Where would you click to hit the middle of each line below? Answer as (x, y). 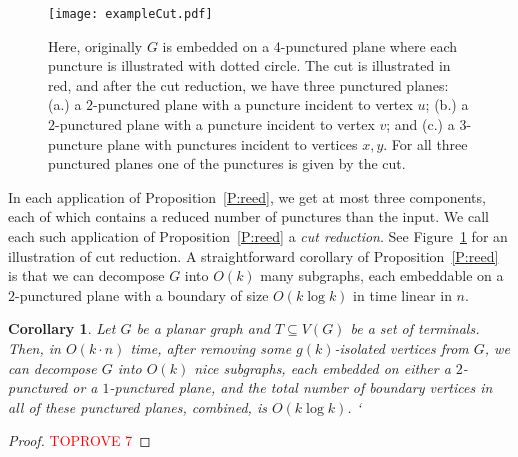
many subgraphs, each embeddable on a (382, 275)
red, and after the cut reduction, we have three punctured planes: (248, 84)
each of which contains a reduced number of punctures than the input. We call (248, 216)
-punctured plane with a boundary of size (142, 294)
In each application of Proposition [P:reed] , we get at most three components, (247, 196)
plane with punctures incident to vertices (232, 143)
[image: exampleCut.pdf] (130, 14)
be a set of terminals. (415, 328)
